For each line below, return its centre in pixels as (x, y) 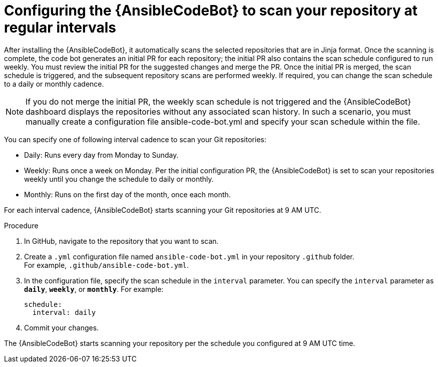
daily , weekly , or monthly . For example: (94, 289)
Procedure (21, 225)
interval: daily (64, 312)
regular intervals (60, 28)
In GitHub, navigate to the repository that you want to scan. (121, 241)
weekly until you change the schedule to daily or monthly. (119, 179)
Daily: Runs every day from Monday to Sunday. (101, 155)
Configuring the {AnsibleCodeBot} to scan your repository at (211, 11)
